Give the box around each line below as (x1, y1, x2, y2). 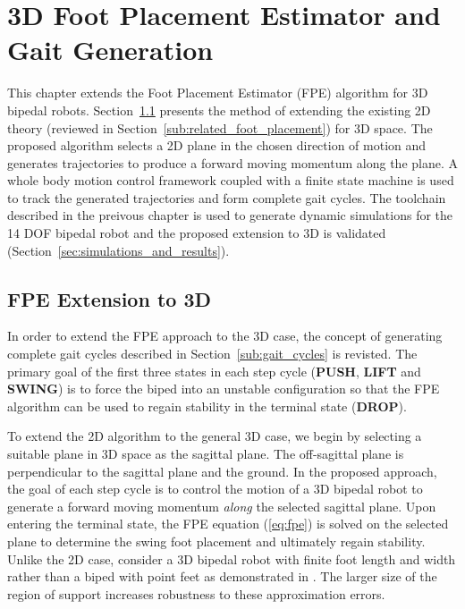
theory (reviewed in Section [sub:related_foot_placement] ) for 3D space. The (7, 118, 433, 137)
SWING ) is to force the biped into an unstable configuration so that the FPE (7, 379, 440, 398)
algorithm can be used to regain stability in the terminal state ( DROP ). (7, 396, 407, 415)
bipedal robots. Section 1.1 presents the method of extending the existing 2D (7, 100, 431, 119)
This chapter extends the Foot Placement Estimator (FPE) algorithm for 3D (7, 83, 428, 102)
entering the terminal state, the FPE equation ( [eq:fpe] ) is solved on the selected (7, 514, 449, 533)
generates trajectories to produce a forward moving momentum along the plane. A (7, 153, 458, 172)
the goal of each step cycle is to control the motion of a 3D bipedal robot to (7, 479, 423, 498)
